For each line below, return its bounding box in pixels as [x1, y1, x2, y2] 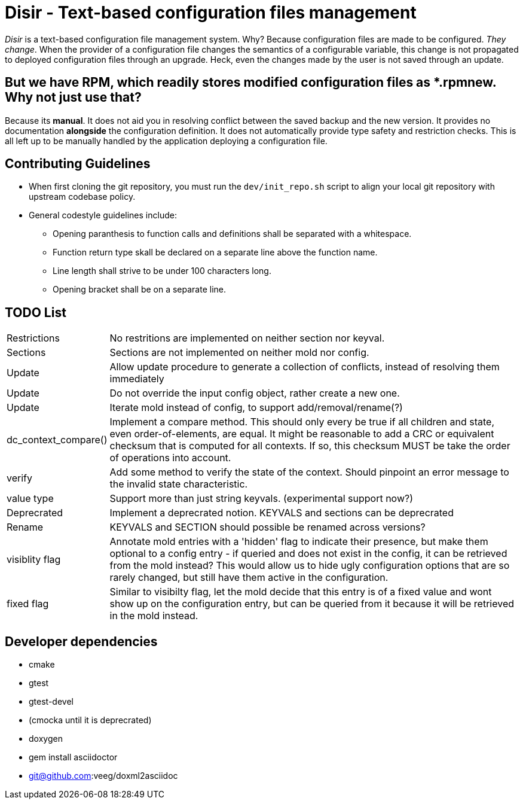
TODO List [5, 304, 66, 320]
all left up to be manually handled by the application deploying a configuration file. [5, 135, 328, 146]
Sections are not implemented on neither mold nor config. [109, 346, 369, 359]
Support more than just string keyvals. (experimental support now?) [109, 492, 413, 505]
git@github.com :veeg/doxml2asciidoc [29, 770, 178, 781]
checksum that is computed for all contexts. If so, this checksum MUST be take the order [109, 440, 510, 452]
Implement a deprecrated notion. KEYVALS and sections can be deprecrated [109, 507, 454, 519]
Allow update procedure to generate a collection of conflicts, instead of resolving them [109, 361, 500, 373]
